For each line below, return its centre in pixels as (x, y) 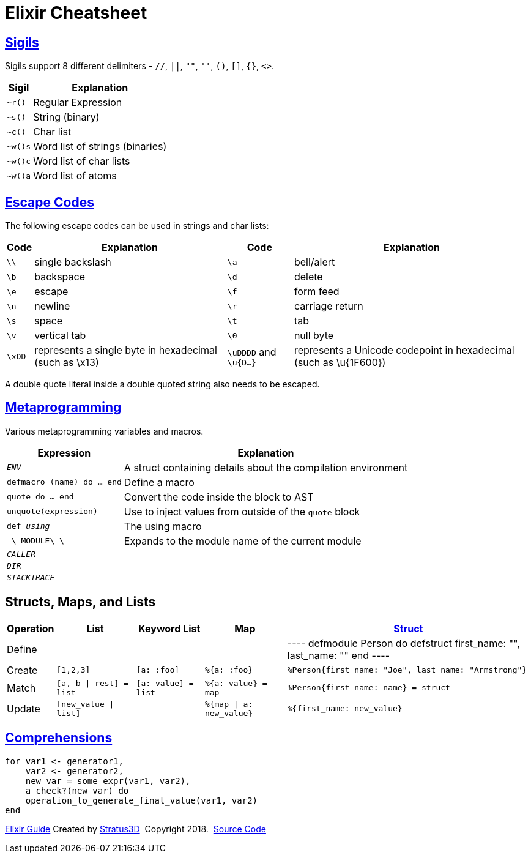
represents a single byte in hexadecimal (126, 350)
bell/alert (314, 262)
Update (24, 708)
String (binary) (66, 117)
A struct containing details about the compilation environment (266, 467)
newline (52, 306)
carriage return (329, 306)
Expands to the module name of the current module (243, 541)
